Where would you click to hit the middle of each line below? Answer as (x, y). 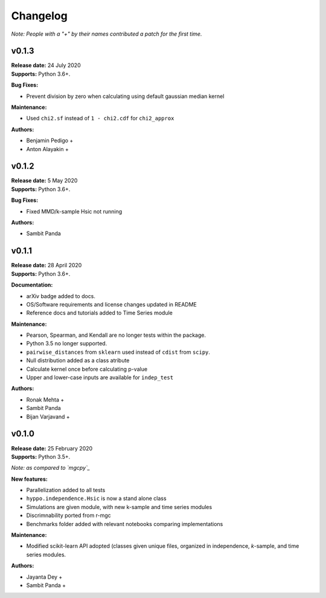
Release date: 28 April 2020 (46, 265)
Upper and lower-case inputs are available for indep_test (100, 377)
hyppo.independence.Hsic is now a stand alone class (96, 498)
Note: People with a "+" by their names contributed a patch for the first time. (107, 34)
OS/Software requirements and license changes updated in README (112, 304)
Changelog (39, 16)
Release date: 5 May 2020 (44, 181)
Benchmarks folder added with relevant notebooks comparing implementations (125, 524)
